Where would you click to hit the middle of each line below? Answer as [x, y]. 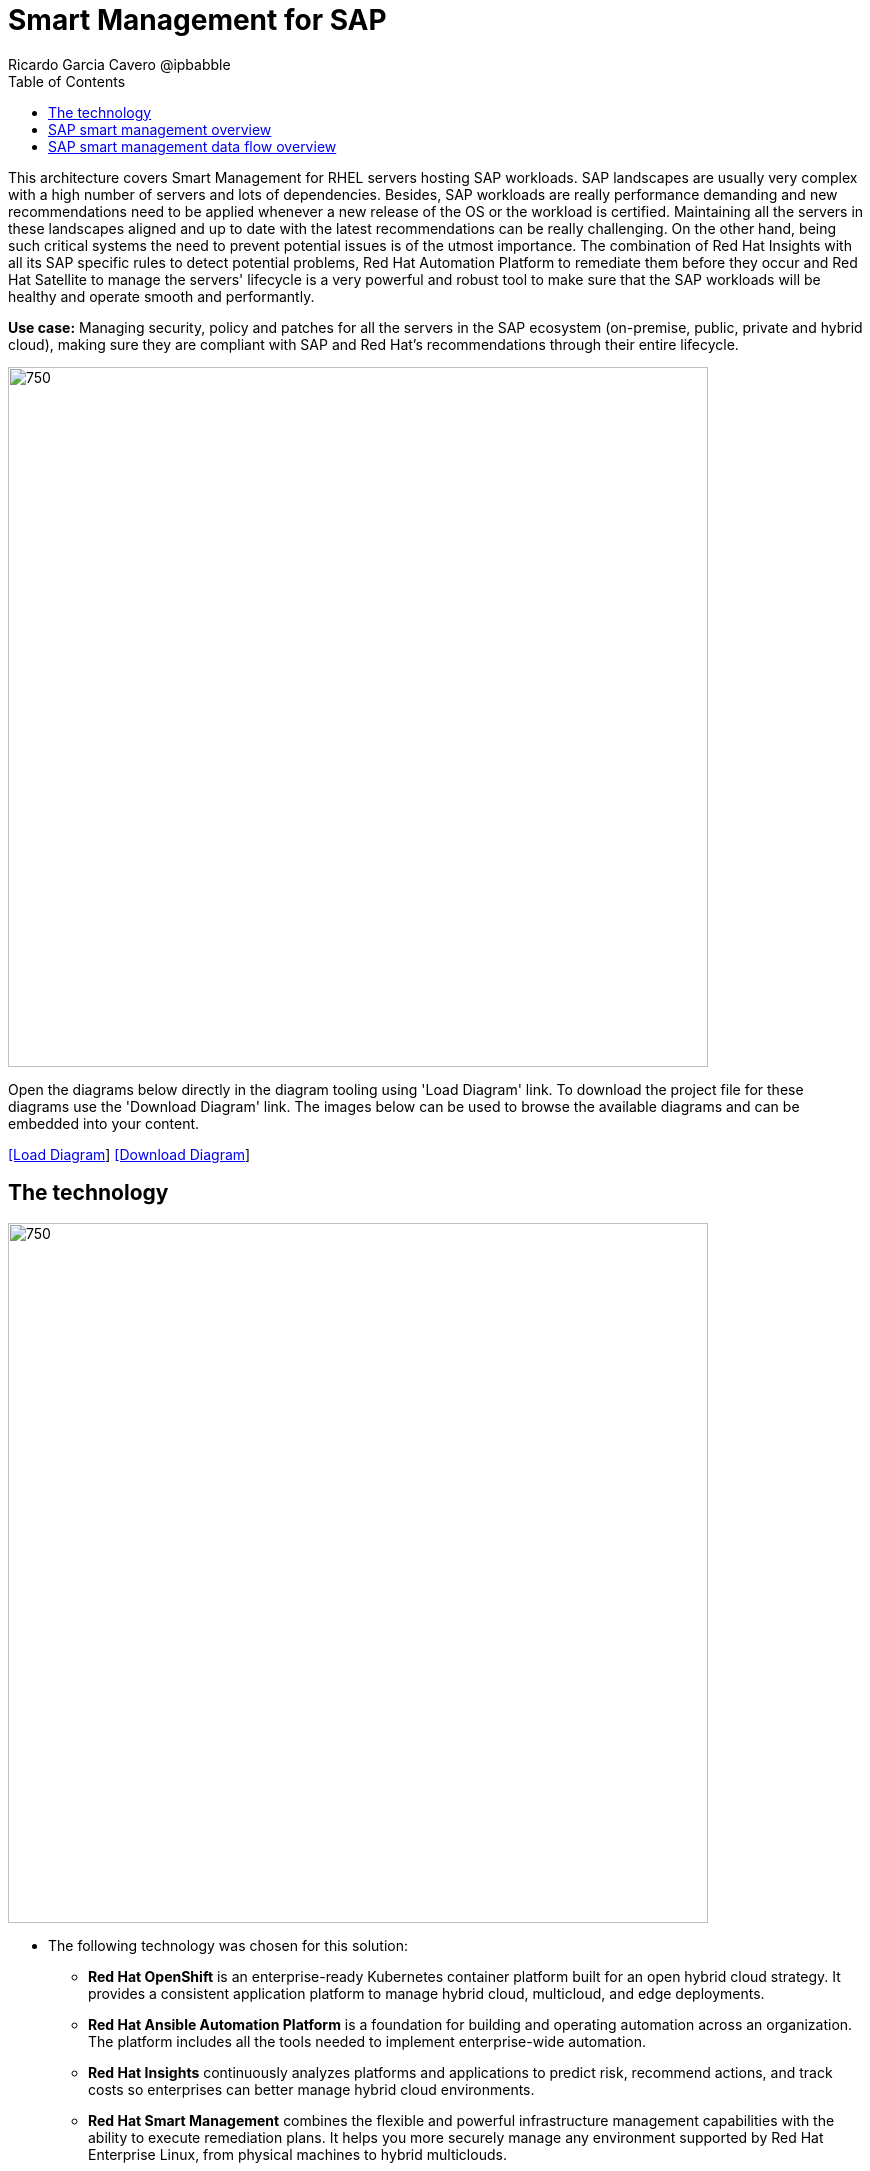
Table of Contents [67, 81]
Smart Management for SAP [197, 20]
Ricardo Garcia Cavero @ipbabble [119, 64]
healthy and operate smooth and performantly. [161, 296]
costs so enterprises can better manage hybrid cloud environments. [311, 2089]
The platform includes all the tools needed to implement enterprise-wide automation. [367, 2041]
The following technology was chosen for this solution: [228, 1945]
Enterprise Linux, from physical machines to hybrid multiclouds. [297, 2154]
